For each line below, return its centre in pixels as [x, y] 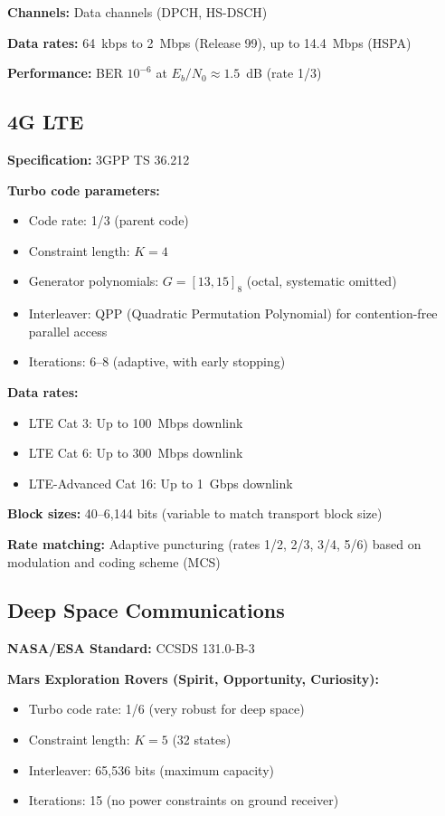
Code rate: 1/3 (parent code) [109, 220]
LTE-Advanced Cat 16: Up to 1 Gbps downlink [161, 483]
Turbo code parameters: [84, 190]
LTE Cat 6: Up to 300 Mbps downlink [136, 453]
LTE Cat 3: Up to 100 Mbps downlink [136, 422]
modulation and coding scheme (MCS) [114, 561]
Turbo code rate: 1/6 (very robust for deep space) [166, 709]
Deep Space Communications [146, 610]
